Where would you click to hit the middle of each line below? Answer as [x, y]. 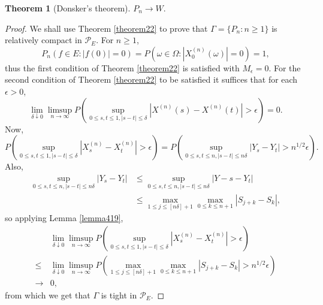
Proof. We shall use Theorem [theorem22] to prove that [106, 28]
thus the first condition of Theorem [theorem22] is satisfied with [122, 67]
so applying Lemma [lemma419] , [64, 218]
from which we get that [48, 295]
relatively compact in [43, 40]
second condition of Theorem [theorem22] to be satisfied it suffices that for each [151, 79]
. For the [285, 67]
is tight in [119, 295]
